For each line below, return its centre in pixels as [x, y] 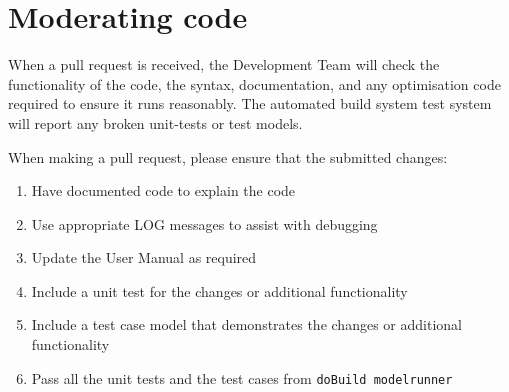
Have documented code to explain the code [163, 190]
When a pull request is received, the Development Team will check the [224, 64]
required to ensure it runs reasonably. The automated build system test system [250, 103]
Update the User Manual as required [144, 257]
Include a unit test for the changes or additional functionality [219, 290]
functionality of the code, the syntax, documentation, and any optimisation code [254, 83]
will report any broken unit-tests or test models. [155, 122]
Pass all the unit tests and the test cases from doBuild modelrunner [242, 377]
